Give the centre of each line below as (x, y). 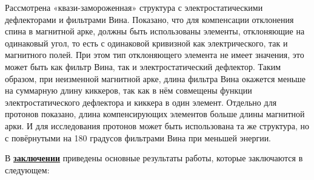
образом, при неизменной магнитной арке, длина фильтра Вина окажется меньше (155, 78)
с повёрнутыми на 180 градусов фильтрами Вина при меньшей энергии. (138, 137)
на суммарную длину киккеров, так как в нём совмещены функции (129, 90)
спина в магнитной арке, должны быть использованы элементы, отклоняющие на (155, 31)
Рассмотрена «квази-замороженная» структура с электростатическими (134, 7)
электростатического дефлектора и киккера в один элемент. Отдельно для (141, 102)
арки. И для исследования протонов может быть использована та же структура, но (157, 125)
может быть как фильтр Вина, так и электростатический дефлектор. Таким (143, 66)
